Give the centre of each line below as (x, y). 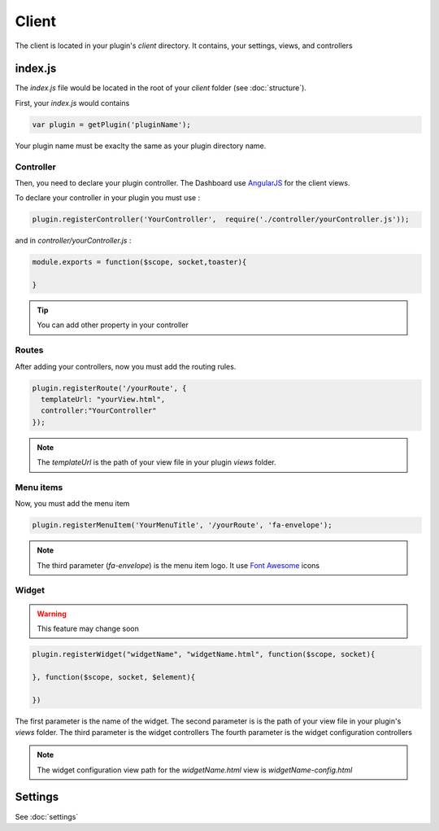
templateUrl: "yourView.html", (103, 399)
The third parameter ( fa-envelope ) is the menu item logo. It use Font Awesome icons (178, 565)
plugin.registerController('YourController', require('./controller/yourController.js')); (221, 219)
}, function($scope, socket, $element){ (113, 677)
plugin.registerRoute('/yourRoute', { (109, 388)
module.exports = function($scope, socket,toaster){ (139, 262)
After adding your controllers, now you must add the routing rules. (126, 366)
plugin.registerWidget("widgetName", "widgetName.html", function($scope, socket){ (204, 654)
